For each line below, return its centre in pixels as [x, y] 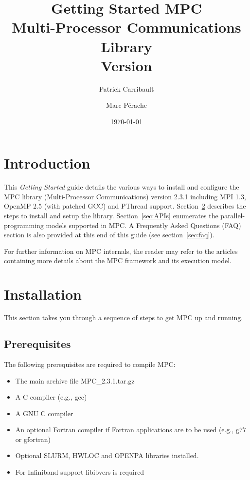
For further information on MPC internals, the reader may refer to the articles [121, 251]
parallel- [233, 216]
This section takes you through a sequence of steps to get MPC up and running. [124, 317]
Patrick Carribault [126, 88]
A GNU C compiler [44, 413]
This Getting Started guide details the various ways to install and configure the [122, 187]
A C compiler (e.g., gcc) [51, 397]
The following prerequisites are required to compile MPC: [90, 364]
